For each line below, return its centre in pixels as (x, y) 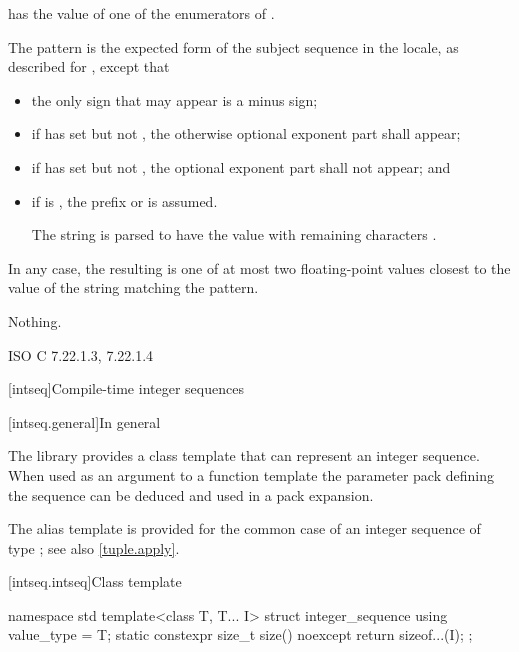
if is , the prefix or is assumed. (124, 200)
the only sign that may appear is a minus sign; (174, 99)
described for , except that (89, 66)
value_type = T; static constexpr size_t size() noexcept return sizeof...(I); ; (240, 634)
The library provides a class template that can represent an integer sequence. (244, 455)
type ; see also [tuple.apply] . (94, 547)
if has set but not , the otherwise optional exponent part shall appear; (246, 133)
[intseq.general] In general (84, 421)
